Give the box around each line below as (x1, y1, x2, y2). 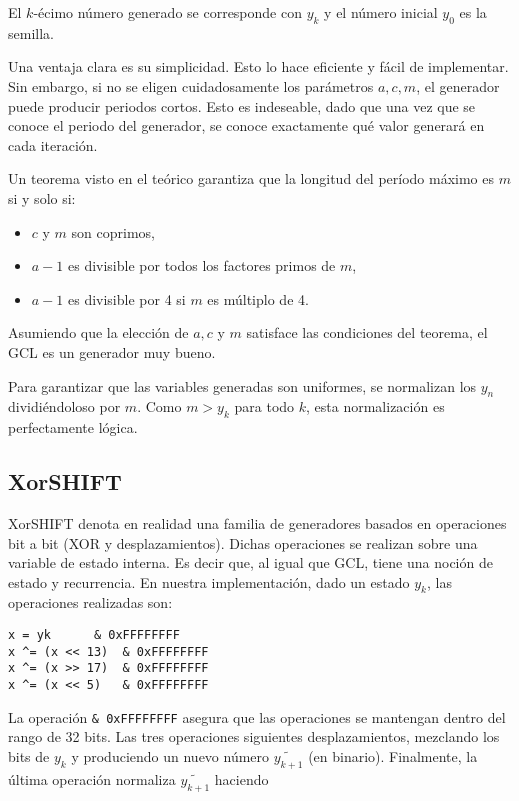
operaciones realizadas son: (8, 592, 173, 613)
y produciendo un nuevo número (71, 745, 270, 766)
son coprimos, (71, 221, 155, 242)
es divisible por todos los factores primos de (67, 255, 336, 276)
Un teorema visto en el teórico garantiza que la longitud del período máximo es (8, 168, 495, 189)
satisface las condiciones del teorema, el (246, 322, 488, 343)
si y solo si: (8, 187, 76, 208)
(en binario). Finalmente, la (308, 745, 478, 766)
